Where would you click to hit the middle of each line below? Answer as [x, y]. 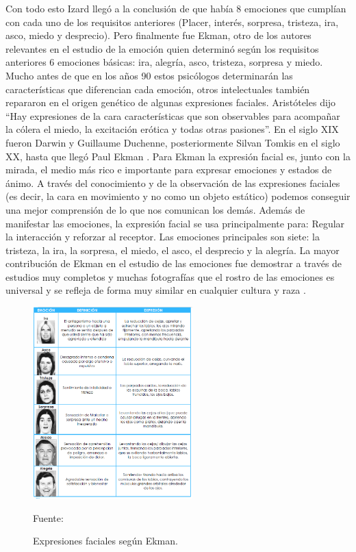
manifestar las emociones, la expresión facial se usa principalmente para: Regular [175, 223]
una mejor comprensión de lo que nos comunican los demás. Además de [155, 209]
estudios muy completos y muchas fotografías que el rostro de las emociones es [170, 276]
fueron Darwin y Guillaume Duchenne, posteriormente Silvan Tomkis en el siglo [173, 142]
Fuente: [48, 517]
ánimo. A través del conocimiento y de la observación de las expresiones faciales [173, 183]
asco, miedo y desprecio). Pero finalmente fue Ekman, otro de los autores [158, 35]
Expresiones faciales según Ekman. [105, 541]
